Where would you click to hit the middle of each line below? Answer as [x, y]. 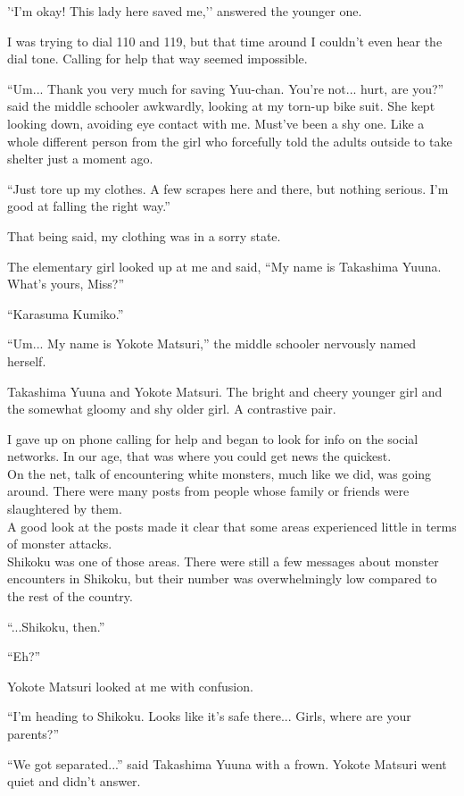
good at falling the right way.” [89, 206]
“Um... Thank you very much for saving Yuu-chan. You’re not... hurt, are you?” [226, 88]
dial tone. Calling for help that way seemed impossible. [157, 59]
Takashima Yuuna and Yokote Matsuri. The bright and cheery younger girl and [225, 391]
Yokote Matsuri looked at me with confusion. [130, 686]
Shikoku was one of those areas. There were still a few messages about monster [223, 561]
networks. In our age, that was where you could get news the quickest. [199, 456]
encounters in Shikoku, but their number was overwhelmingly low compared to [222, 578]
